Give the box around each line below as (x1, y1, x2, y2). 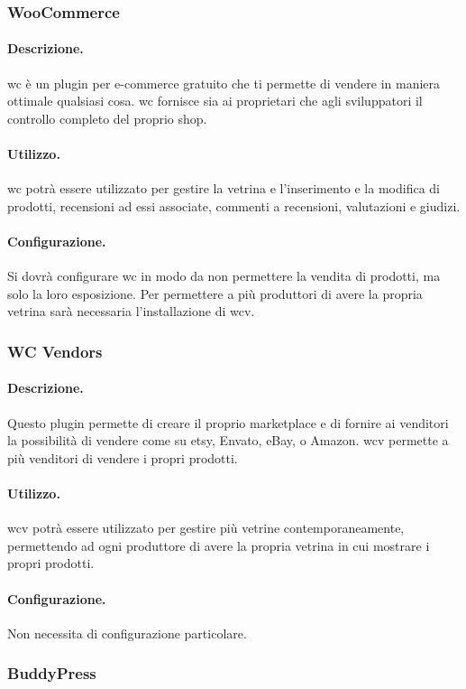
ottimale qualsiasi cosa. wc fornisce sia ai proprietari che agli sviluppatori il (7, 91, 423, 110)
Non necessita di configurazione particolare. (7, 623, 247, 642)
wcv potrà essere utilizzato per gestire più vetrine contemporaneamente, (7, 518, 405, 537)
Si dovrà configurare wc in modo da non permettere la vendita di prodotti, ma (7, 266, 441, 285)
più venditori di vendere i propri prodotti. (7, 448, 238, 467)
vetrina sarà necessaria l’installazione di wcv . (7, 302, 255, 321)
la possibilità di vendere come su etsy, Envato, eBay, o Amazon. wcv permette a (7, 431, 449, 450)
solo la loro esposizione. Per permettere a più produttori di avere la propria (7, 284, 423, 303)
